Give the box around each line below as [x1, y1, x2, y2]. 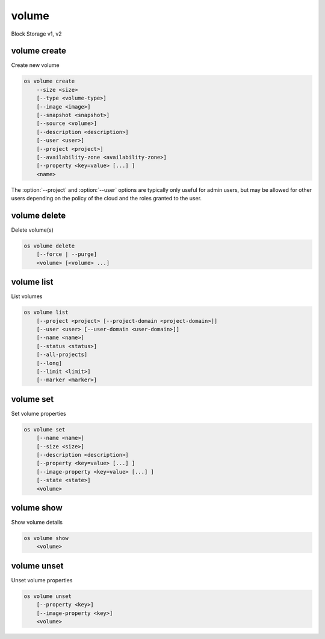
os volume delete [23, 243, 75, 249]
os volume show [23, 535, 69, 542]
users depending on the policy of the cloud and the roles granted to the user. [11, 195, 202, 202]
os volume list [23, 309, 69, 316]
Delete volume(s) [11, 226, 54, 234]
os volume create [23, 78, 75, 84]
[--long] [36, 360, 63, 366]
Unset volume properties [11, 576, 73, 583]
